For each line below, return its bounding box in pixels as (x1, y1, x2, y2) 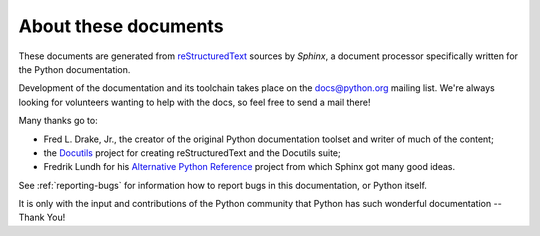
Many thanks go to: (18, 115, 99, 127)
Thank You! (18, 211, 66, 224)
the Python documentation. (18, 63, 131, 75)
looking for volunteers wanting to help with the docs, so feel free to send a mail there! (18, 96, 371, 108)
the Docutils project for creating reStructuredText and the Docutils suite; (43, 146, 341, 159)
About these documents (18, 15, 224, 37)
